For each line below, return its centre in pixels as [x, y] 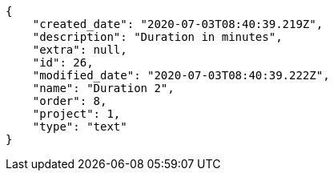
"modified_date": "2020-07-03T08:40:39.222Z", [181, 75]
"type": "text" [80, 127]
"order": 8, [70, 101]
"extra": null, [80, 50]
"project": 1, [76, 114]
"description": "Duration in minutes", [157, 37]
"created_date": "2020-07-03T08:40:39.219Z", [178, 24]
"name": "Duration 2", [103, 88]
